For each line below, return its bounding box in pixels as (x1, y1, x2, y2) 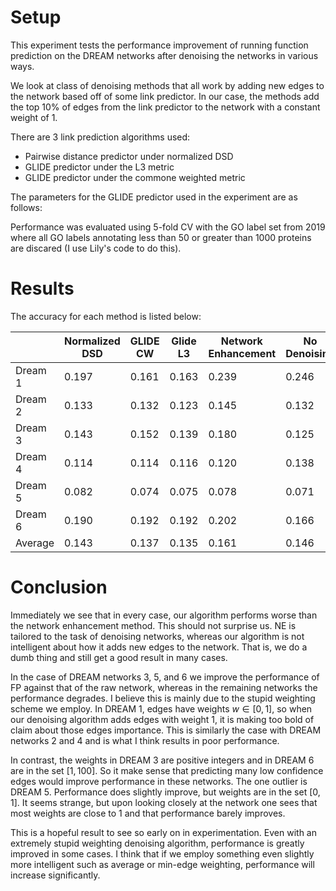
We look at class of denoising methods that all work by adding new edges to (10, 79, 325, 91)
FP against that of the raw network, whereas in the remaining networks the (10, 681, 318, 693)
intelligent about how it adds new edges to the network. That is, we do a (10, 641, 308, 653)
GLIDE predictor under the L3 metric (24, 161, 175, 173)
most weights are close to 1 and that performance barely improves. (10, 807, 286, 819)
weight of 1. (10, 111, 58, 123)
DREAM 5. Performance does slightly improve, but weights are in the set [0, (10, 786, 321, 798)
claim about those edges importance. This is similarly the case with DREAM (10, 724, 322, 736)
